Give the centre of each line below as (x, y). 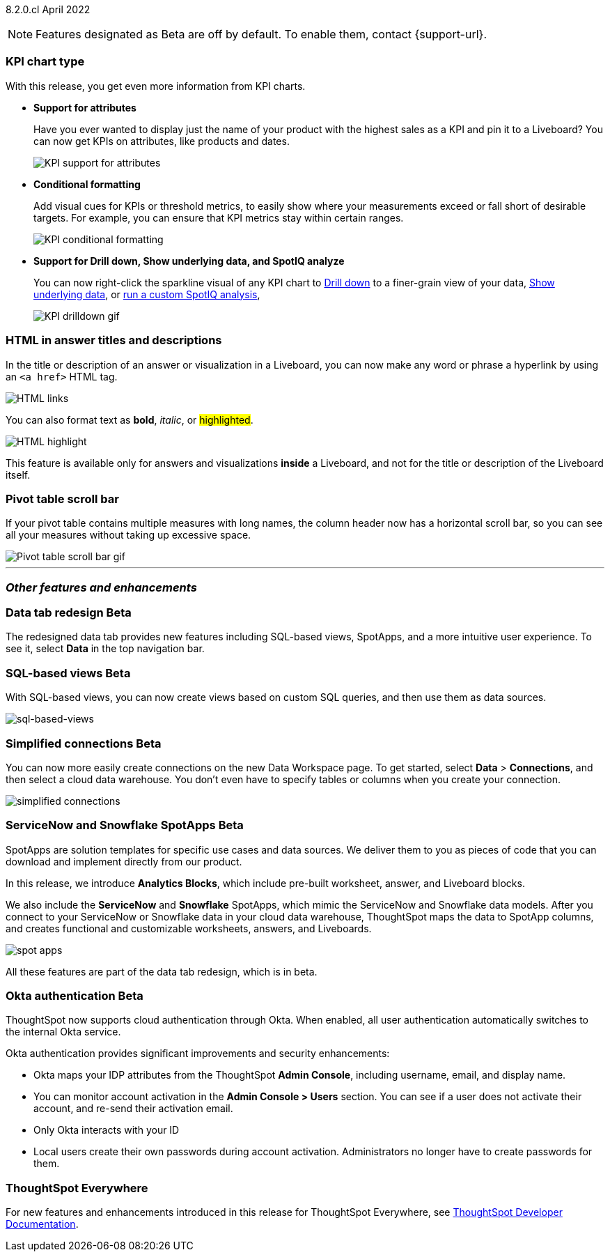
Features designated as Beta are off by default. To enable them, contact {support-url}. (261, 34)
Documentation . (42, 1224)
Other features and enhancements (101, 587)
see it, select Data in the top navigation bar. (105, 649)
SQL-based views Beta (68, 673)
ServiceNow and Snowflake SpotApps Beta (125, 825)
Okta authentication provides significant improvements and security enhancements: (198, 1054)
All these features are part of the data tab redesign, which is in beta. (162, 971)
